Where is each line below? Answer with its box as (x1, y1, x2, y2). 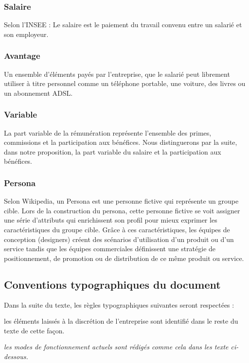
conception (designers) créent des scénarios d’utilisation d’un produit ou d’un (4, 234, 234, 244)
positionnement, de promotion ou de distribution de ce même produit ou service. (4, 253, 244, 263)
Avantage (4, 50, 40, 62)
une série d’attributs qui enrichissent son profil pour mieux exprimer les (4, 215, 217, 225)
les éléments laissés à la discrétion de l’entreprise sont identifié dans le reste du (4, 316, 238, 326)
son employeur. (4, 29, 49, 39)
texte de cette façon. (4, 325, 65, 335)
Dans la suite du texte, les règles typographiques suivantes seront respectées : (4, 299, 234, 310)
